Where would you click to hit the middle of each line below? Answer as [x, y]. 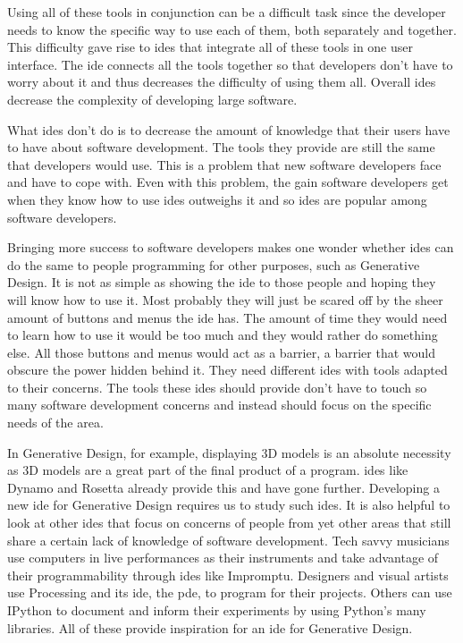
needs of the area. [55, 423]
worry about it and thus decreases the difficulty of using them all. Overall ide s [222, 82]
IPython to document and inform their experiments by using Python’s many [217, 610]
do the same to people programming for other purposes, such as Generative [214, 264]
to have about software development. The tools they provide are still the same [221, 147]
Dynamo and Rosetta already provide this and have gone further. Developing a [223, 487]
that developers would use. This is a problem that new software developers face [224, 164]
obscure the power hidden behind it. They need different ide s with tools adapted [227, 370]
